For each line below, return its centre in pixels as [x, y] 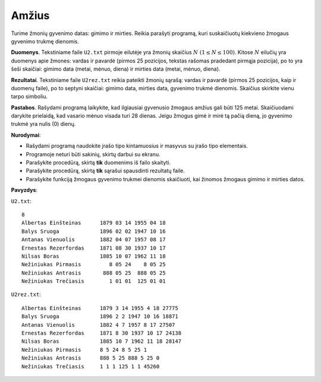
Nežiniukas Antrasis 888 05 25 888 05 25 [94, 273]
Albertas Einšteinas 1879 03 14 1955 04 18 [94, 223]
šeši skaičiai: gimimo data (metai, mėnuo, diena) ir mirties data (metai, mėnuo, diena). [116, 69]
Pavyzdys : [24, 190]
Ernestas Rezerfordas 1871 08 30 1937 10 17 [94, 248]
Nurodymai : [26, 135]
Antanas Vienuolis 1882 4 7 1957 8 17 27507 [98, 325]
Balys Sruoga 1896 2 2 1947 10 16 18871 [100, 317]
